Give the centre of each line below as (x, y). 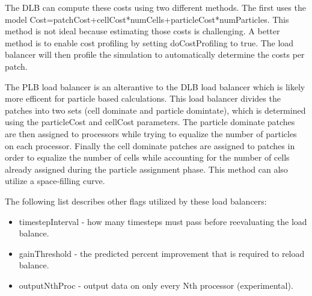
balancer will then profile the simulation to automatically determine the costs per (155, 54)
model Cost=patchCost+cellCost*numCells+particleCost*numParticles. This (147, 19)
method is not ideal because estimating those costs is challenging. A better (142, 31)
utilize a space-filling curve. (55, 181)
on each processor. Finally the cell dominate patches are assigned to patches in (150, 145)
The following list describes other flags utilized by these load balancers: (136, 201)
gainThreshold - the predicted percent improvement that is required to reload (162, 253)
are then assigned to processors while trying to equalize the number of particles (151, 133)
